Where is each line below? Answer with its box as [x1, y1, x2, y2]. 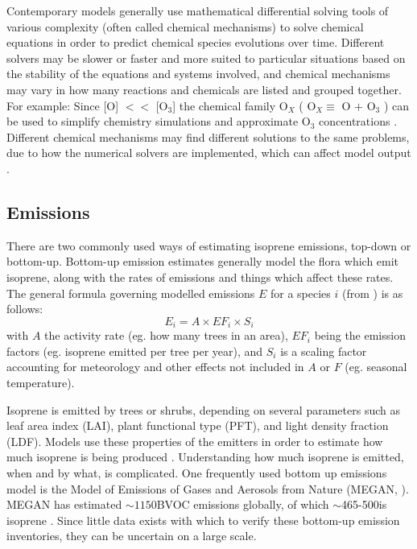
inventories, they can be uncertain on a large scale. [6, 527, 257, 544]
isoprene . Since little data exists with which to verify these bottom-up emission [6, 511, 400, 528]
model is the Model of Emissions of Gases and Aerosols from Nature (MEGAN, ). [6, 480, 409, 497]
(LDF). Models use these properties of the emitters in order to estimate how [6, 432, 383, 449]
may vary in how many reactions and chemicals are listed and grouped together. [6, 80, 402, 97]
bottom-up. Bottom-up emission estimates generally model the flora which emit [6, 253, 399, 270]
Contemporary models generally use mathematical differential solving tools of [6, 2, 389, 19]
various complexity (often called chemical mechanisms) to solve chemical [6, 18, 364, 35]
